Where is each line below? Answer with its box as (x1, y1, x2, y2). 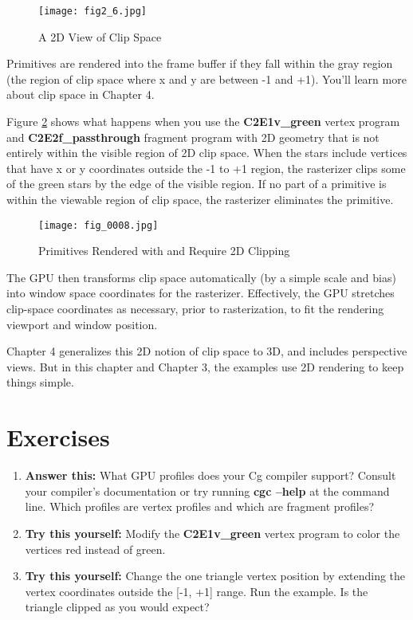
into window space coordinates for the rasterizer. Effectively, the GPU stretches (6, 284, 395, 301)
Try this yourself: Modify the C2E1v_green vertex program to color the (25, 524, 400, 541)
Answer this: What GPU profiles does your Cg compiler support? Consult (25, 467, 396, 484)
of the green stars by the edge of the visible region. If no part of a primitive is (6, 175, 387, 192)
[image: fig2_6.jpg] (38, 6, 147, 17)
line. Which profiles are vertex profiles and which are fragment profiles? (25, 498, 375, 515)
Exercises (6, 421, 110, 453)
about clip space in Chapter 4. (6, 86, 155, 103)
